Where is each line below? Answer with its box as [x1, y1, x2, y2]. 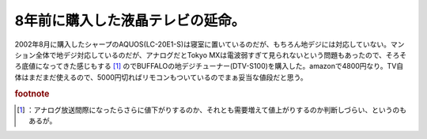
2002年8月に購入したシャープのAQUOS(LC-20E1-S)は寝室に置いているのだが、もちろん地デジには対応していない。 [14, 39, 391, 49]
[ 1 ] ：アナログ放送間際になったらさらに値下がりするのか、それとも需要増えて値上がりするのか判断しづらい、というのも [17, 105, 407, 115]
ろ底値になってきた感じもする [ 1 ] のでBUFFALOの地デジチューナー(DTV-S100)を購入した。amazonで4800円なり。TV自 [14, 62, 404, 71]
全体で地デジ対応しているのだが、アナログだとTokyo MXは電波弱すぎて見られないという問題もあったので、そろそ [35, 50, 407, 59]
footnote [14, 88, 50, 99]
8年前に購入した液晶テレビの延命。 [14, 12, 246, 29]
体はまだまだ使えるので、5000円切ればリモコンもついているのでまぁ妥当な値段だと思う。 [14, 72, 308, 82]
